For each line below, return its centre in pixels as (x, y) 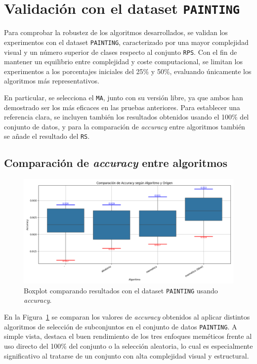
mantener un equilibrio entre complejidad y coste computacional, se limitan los (123, 61)
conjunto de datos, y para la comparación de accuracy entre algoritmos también (125, 126)
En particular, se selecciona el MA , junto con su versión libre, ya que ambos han (124, 97)
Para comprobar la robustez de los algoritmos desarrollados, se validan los (116, 32)
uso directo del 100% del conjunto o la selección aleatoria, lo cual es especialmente (128, 345)
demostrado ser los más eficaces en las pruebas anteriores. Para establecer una (122, 107)
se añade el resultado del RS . (47, 136)
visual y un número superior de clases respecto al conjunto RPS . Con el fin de (121, 52)
